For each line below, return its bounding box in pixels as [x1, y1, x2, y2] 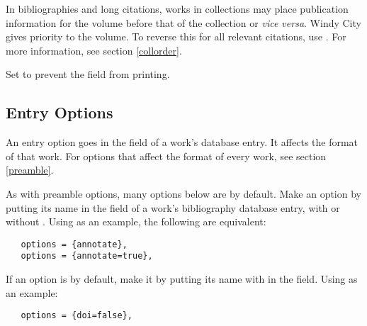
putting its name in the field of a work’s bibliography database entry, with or [6, 200, 340, 215]
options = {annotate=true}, [21, 251, 153, 262]
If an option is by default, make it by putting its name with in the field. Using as [6, 271, 358, 286]
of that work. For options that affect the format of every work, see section [6, 148, 327, 163]
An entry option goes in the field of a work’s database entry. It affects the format [6, 135, 358, 150]
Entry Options [6, 101, 113, 123]
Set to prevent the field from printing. [6, 67, 170, 81]
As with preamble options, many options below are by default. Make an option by [6, 186, 361, 201]
